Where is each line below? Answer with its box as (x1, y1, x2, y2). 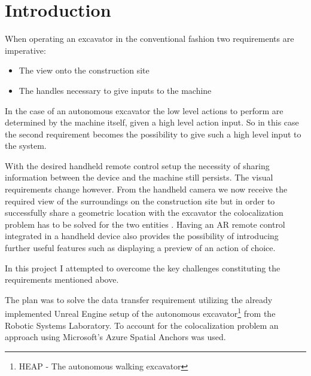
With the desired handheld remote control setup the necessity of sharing (5, 159, 270, 172)
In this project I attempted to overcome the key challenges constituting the (5, 261, 280, 274)
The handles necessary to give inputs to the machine (19, 84, 212, 96)
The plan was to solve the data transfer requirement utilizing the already (5, 293, 273, 305)
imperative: (5, 44, 46, 56)
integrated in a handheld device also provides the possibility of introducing (5, 230, 279, 242)
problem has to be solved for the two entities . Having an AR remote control (5, 218, 285, 230)
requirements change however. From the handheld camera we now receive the (5, 183, 288, 195)
